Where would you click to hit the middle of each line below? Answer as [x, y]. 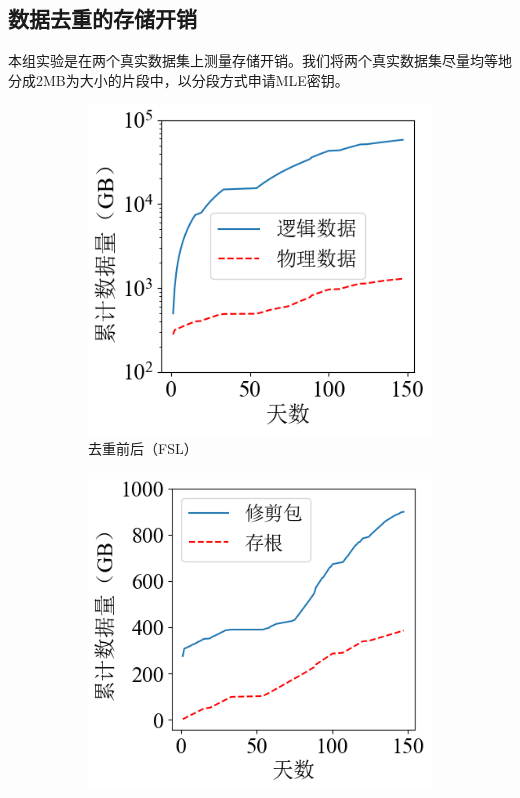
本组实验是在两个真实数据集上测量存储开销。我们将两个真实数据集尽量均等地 [260, 60]
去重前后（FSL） [143, 448]
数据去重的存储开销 [102, 18]
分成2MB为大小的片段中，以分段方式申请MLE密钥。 [178, 79]
